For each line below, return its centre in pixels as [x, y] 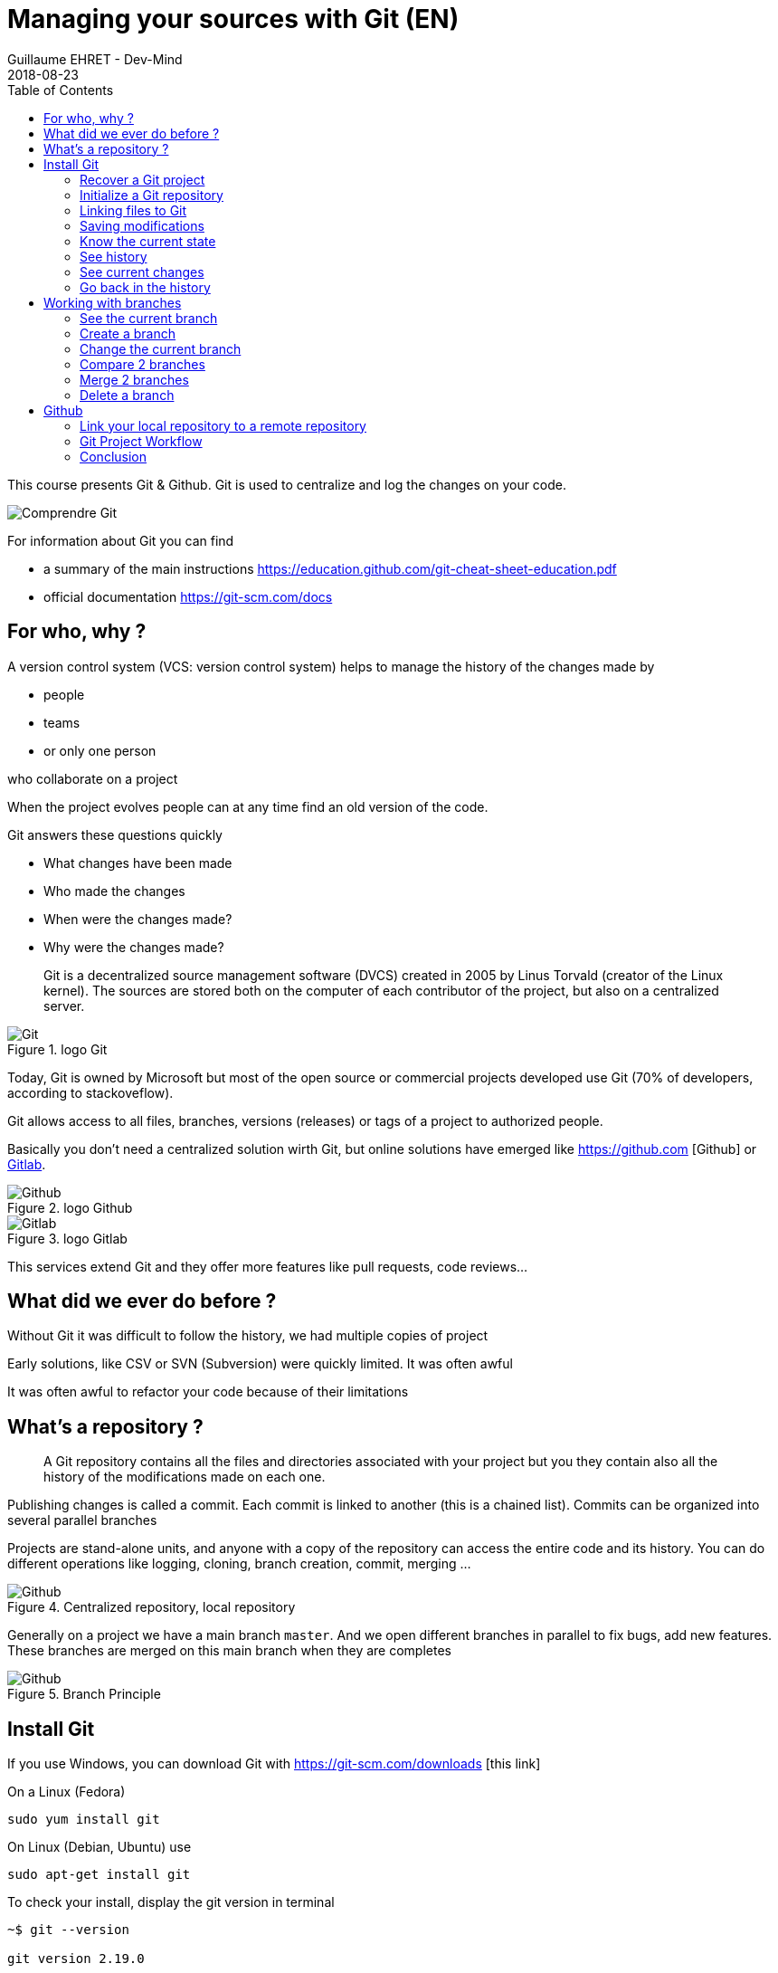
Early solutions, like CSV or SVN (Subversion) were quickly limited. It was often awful [260, 1364]
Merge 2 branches [134, 379]
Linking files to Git [133, 210]
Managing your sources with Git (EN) [233, 19]
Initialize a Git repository [152, 195]
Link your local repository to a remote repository [223, 425]
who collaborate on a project [93, 778]
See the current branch [149, 318]
